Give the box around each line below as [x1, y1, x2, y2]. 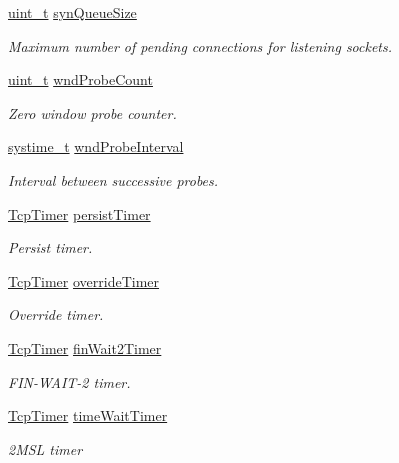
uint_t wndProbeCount [8, 69, 153, 90]
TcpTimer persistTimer [8, 203, 151, 224]
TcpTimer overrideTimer [8, 270, 160, 291]
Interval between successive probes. [8, 169, 219, 190]
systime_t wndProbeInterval [8, 136, 184, 157]
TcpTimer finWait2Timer [8, 337, 162, 358]
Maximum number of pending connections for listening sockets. [8, 35, 393, 56]
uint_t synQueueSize [8, 2, 137, 22]
